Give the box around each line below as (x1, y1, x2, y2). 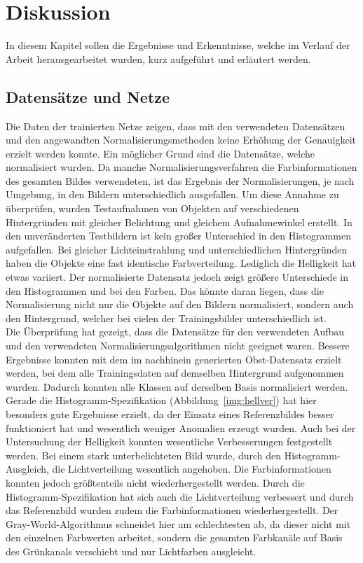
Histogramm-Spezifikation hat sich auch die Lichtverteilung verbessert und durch (6, 489, 354, 503)
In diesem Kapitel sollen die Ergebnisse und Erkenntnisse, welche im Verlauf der (6, 38, 350, 53)
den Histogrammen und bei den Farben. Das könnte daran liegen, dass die (6, 283, 324, 298)
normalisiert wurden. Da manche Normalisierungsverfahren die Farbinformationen (6, 160, 357, 174)
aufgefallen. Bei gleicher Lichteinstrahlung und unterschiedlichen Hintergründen (6, 242, 348, 256)
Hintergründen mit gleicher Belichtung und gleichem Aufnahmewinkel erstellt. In (6, 214, 352, 229)
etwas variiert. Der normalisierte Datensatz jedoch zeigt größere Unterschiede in (6, 270, 349, 284)
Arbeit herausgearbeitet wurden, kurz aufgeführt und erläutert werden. (6, 51, 311, 66)
